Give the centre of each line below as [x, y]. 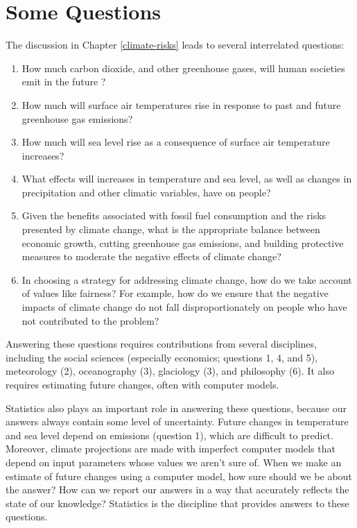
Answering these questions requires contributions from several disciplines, [161, 344]
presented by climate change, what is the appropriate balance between [171, 229]
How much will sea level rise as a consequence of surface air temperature [176, 142]
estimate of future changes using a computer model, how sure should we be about [179, 476]
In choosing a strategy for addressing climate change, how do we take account [187, 279]
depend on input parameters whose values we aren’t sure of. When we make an [174, 462]
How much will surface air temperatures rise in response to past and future [181, 104]
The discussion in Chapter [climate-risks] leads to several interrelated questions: [175, 45]
